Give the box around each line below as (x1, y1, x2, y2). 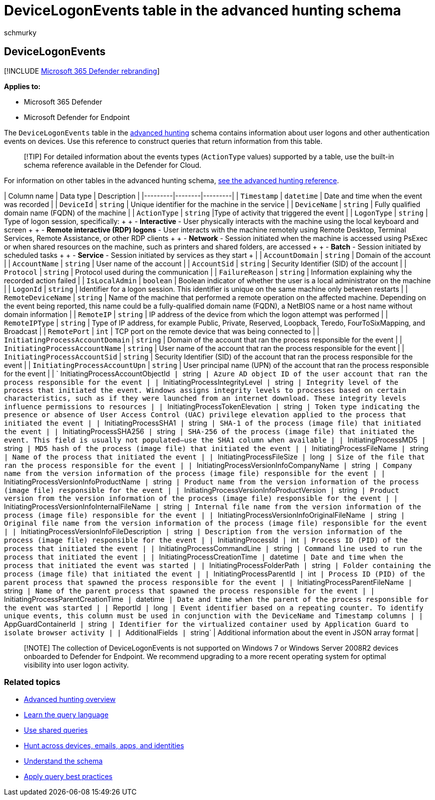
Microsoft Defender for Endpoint (24, 113, 130, 121)
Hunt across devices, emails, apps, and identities (24, 741, 184, 750)
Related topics (4, 677, 61, 687)
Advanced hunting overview (24, 695, 116, 704)
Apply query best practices (24, 772, 113, 781)
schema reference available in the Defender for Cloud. (24, 160, 201, 169)
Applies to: (4, 82, 41, 91)
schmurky (4, 28, 37, 37)
